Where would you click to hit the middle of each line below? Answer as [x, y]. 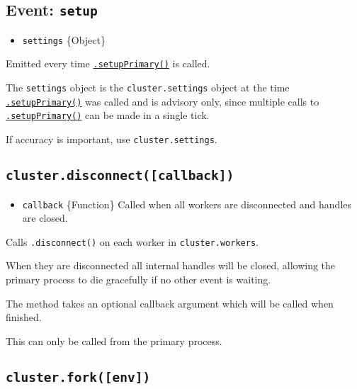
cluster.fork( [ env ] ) [78, 377]
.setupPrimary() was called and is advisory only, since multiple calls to [163, 101]
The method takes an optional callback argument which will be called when [170, 303]
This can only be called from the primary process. [114, 340]
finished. [24, 317]
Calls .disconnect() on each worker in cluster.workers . [132, 241]
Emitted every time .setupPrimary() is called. [108, 63]
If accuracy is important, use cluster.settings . [112, 139]
